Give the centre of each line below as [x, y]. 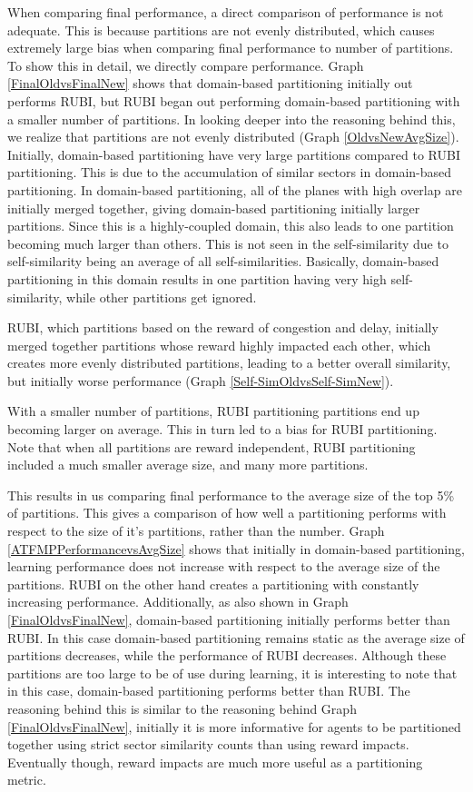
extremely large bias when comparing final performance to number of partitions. [231, 48]
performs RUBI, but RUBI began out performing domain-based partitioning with [234, 100]
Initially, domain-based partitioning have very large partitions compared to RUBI [234, 154]
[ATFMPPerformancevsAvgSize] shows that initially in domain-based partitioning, [236, 548]
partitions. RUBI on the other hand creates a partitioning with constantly [213, 584]
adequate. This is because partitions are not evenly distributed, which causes [221, 30]
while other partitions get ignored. [162, 297]
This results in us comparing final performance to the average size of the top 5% [231, 495]
